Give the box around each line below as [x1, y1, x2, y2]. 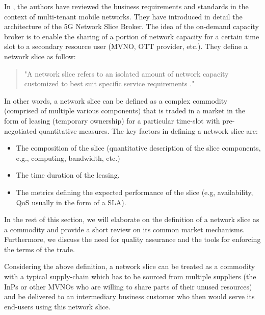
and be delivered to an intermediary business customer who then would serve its [4, 291, 255, 302]
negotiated [4, 125, 37, 136]
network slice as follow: [4, 51, 76, 61]
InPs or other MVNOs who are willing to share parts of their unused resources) [4, 281, 252, 292]
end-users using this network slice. [4, 301, 111, 311]
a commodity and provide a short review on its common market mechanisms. [4, 224, 245, 234]
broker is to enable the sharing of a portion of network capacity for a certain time [4, 31, 259, 41]
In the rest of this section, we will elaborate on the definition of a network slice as [4, 214, 259, 225]
